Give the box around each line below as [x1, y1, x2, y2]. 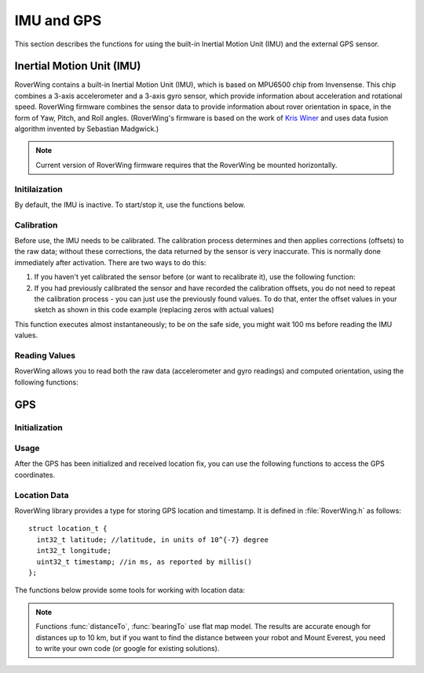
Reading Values [14, 350, 76, 361]
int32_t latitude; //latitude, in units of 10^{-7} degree [36, 535, 269, 544]
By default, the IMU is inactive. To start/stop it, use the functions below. [14, 200, 246, 209]
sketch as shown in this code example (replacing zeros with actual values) [34, 305, 275, 315]
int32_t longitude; [36, 546, 111, 555]
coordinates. [14, 470, 55, 479]
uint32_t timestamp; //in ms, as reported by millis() [36, 557, 253, 566]
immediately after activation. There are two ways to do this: [14, 257, 207, 267]
